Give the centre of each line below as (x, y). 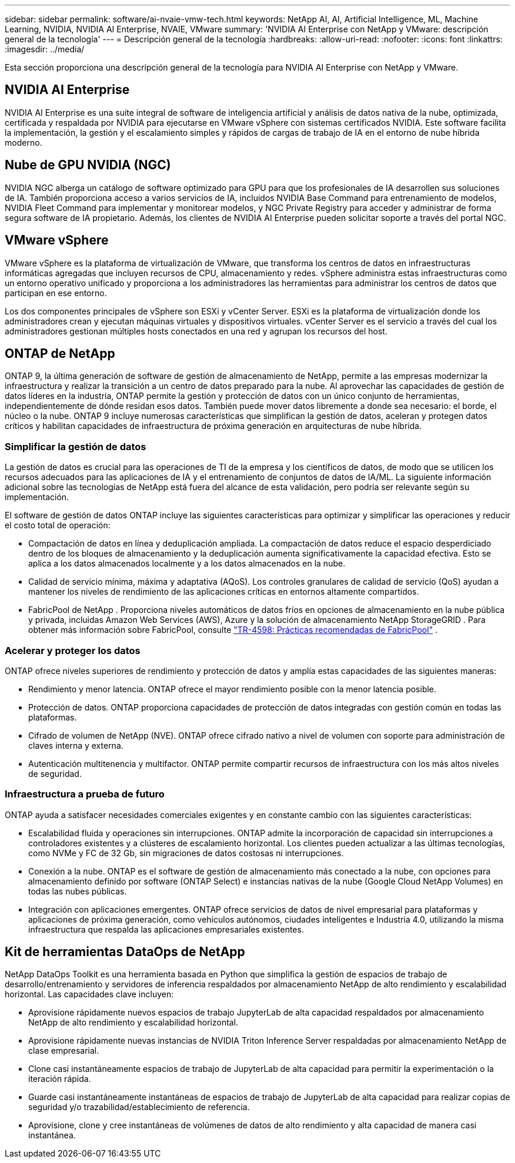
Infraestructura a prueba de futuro (85, 794)
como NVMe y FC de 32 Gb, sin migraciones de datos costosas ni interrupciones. (186, 853)
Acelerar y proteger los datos (73, 650)
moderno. (24, 142)
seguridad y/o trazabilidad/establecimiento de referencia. (139, 1107)
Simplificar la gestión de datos (76, 446)
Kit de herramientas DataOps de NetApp (125, 952)
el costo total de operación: (58, 525)
